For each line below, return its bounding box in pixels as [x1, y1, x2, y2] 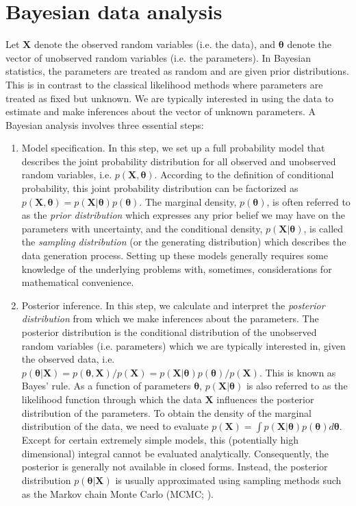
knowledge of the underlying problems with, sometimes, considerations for [21, 261, 332, 276]
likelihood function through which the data [21, 391, 202, 406]
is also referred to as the [246, 378, 348, 393]
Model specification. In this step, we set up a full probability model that [21, 141, 325, 155]
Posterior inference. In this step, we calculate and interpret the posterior [21, 298, 325, 312]
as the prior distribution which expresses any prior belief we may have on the [21, 208, 345, 222]
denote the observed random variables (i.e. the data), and [34, 37, 276, 51]
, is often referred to [266, 194, 351, 208]
